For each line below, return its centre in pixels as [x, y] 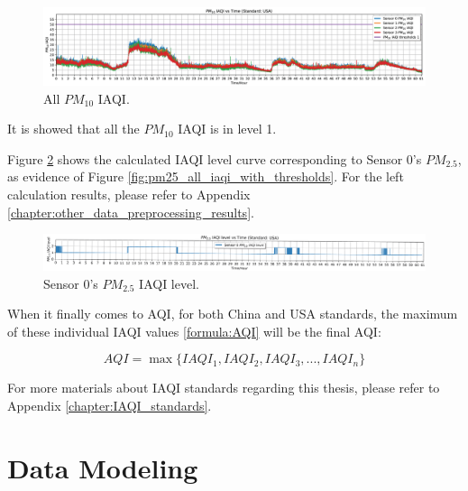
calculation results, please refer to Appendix [129, 194]
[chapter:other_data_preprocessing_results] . [131, 212]
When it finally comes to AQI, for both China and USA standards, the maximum [233, 314]
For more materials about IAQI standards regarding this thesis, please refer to [224, 388]
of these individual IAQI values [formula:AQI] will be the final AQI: [194, 331]
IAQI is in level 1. [227, 129]
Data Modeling [103, 467]
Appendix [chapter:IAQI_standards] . [110, 406]
